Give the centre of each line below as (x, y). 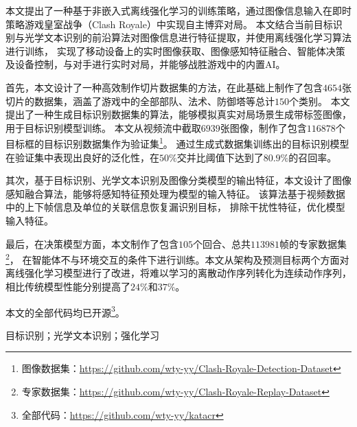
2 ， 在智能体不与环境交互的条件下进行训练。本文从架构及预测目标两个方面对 (177, 258)
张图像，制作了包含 (263, 127)
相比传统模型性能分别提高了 (68, 286)
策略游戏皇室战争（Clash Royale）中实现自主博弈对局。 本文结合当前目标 (169, 24)
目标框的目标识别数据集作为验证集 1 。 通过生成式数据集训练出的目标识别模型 (177, 142)
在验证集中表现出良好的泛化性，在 (82, 157)
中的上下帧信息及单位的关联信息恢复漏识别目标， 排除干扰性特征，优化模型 (175, 207)
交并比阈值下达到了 (220, 157)
